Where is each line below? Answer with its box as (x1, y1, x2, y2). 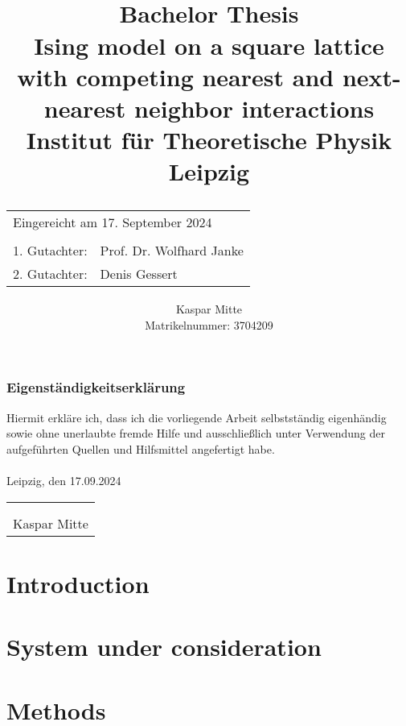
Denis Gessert (100, 263, 178, 283)
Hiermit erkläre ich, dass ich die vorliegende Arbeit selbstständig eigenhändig (6, 409, 387, 425)
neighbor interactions (134, 91, 375, 124)
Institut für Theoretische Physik (26, 123, 392, 156)
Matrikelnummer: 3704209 (145, 316, 273, 333)
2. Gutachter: (13, 263, 88, 283)
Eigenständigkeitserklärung (6, 377, 186, 397)
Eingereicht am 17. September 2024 (13, 212, 212, 231)
